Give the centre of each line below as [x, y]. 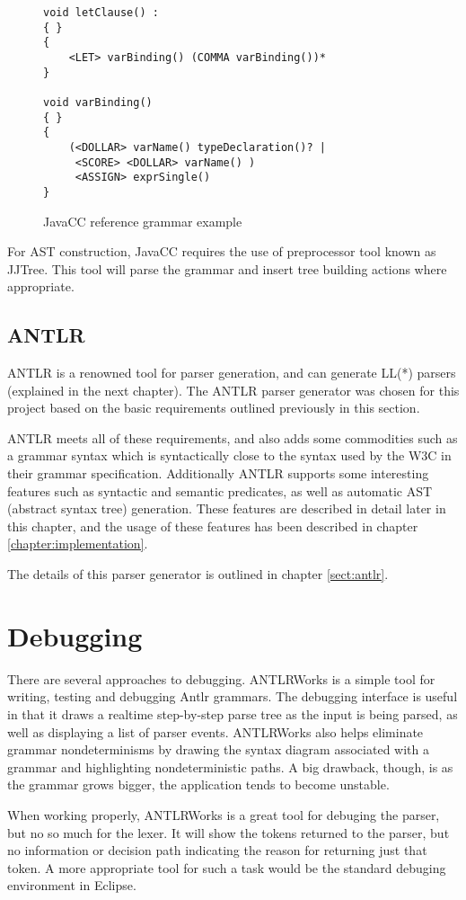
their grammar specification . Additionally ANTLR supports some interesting [218, 473]
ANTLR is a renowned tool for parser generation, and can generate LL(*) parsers [232, 373]
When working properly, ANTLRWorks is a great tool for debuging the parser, [224, 814]
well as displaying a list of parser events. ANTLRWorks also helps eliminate [215, 731]
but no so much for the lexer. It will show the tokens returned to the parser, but [229, 832]
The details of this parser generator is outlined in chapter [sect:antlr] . [198, 574]
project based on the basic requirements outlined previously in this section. [214, 408]
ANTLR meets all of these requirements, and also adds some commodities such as [233, 437]
